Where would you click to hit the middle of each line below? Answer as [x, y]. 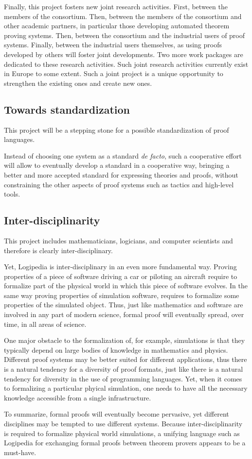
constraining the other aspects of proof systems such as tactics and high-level [119, 184]
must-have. [20, 452]
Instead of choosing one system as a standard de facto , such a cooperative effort [123, 155]
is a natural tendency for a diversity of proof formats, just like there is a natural [124, 369]
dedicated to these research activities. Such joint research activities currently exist [126, 64]
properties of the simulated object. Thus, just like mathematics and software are [124, 305]
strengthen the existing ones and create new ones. [78, 83]
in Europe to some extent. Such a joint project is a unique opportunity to [114, 73]
